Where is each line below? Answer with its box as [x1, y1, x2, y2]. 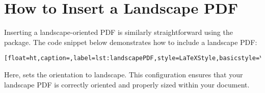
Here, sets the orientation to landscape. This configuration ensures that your [4, 69, 243, 79]
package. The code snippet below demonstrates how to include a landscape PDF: [4, 36, 257, 47]
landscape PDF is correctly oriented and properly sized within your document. [4, 79, 250, 89]
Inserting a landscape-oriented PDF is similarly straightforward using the [4, 27, 233, 37]
